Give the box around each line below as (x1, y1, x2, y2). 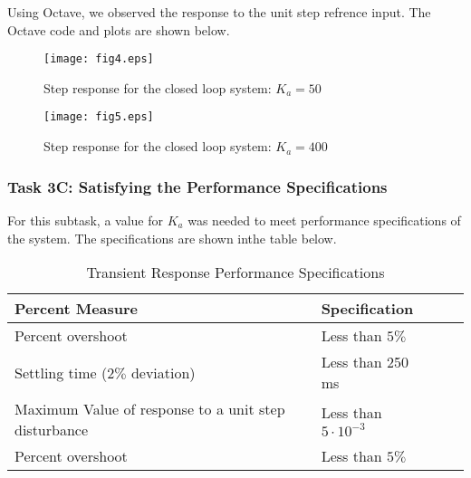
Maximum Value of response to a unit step (14, 398, 285, 420)
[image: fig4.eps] (43, 53, 154, 66)
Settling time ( (14, 361, 108, 383)
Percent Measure (14, 298, 139, 320)
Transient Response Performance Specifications (86, 262, 385, 283)
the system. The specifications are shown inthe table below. (7, 228, 337, 247)
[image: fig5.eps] (43, 110, 154, 124)
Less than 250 (321, 351, 409, 373)
